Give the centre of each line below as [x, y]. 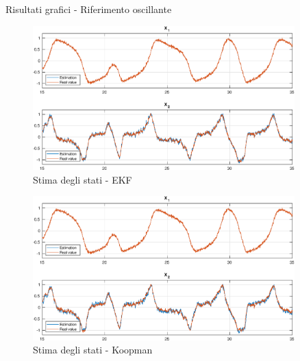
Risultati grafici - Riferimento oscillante [89, 9]
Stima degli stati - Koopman [93, 350]
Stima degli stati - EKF [83, 179]
